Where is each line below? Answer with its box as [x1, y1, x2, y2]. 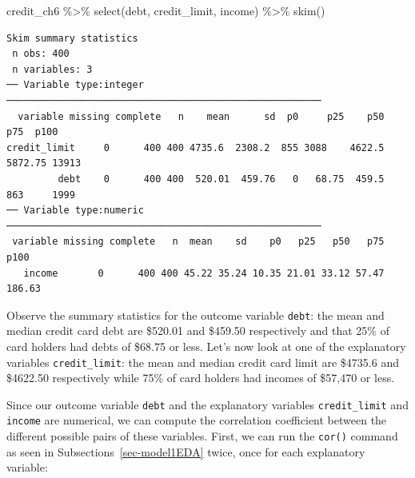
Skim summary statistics [6, 32, 138, 44]
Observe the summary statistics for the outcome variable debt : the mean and [6, 306, 385, 323]
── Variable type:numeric [6, 205, 144, 217]
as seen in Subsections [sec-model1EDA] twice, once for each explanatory [6, 443, 365, 460]
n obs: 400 [12, 48, 70, 60]
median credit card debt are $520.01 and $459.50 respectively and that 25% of [6, 322, 389, 339]
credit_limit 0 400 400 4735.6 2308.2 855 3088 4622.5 [6, 141, 385, 153]
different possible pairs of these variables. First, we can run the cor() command [6, 428, 398, 444]
